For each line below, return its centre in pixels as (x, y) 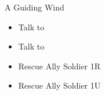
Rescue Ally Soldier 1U (59, 85)
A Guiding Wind (35, 7)
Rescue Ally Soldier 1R (59, 66)
